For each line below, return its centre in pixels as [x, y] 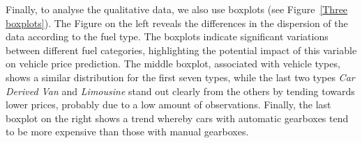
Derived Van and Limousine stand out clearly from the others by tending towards [180, 91]
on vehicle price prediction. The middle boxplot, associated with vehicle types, [173, 64]
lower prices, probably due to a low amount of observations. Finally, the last [168, 104]
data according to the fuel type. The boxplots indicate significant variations [167, 36]
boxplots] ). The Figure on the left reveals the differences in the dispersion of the [177, 23]
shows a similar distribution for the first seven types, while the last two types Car [180, 77]
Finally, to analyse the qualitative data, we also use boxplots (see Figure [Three [177, 9]
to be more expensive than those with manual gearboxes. [127, 132]
